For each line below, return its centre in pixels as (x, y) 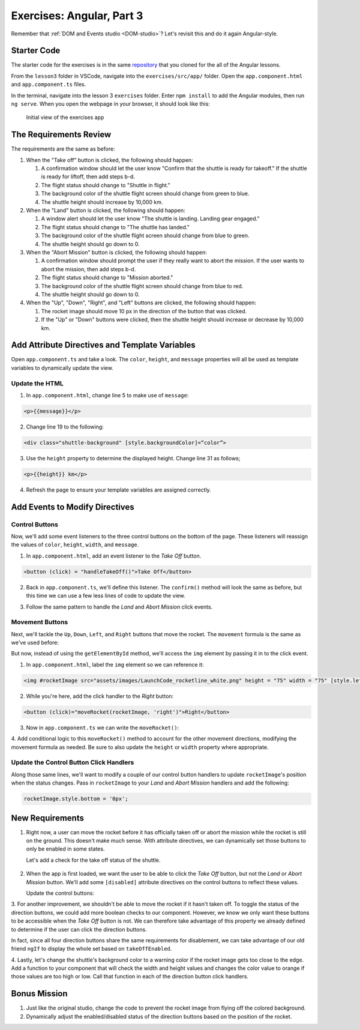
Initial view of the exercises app (65, 118)
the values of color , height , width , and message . (75, 545)
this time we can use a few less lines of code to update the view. (106, 596)
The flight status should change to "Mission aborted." (107, 278)
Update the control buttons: (60, 893)
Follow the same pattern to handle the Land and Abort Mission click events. (119, 607)
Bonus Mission (40, 994)
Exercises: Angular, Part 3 (77, 16)
